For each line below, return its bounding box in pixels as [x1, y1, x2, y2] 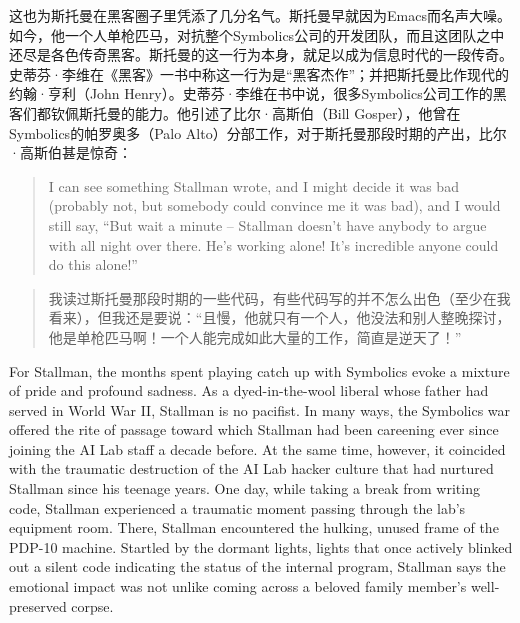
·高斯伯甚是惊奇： [9, 142, 132, 163]
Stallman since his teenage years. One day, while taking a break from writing [9, 478, 480, 499]
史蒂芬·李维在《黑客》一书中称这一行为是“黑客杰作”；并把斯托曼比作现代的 [9, 63, 510, 84]
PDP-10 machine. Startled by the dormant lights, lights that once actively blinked [9, 536, 513, 557]
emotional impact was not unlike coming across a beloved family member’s [9, 576, 467, 597]
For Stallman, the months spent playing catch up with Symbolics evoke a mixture [9, 360, 510, 381]
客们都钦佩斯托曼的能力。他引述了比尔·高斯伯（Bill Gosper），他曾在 [9, 102, 461, 123]
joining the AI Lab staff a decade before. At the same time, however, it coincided [9, 438, 506, 459]
